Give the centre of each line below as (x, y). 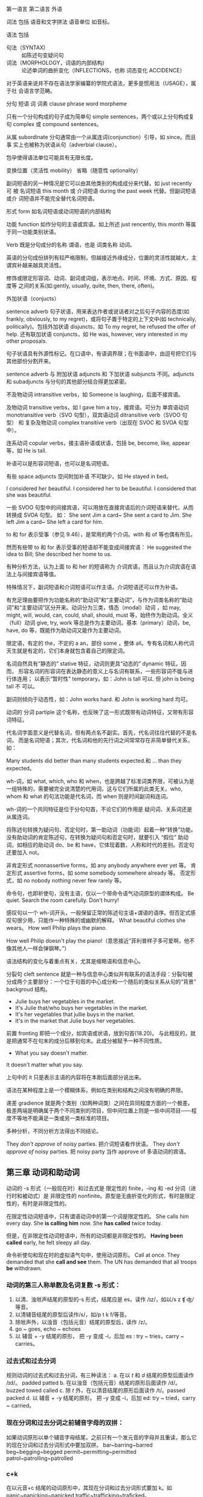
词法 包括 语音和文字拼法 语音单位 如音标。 (60, 22)
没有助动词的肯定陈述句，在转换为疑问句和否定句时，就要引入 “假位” (92, 837)
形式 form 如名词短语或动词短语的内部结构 (59, 211)
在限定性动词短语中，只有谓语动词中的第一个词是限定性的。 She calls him (98, 1216)
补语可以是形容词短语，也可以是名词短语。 (59, 463)
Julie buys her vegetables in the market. (65, 1001)
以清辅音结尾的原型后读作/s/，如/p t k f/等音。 (72, 1314)
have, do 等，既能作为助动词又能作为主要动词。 (66, 630)
